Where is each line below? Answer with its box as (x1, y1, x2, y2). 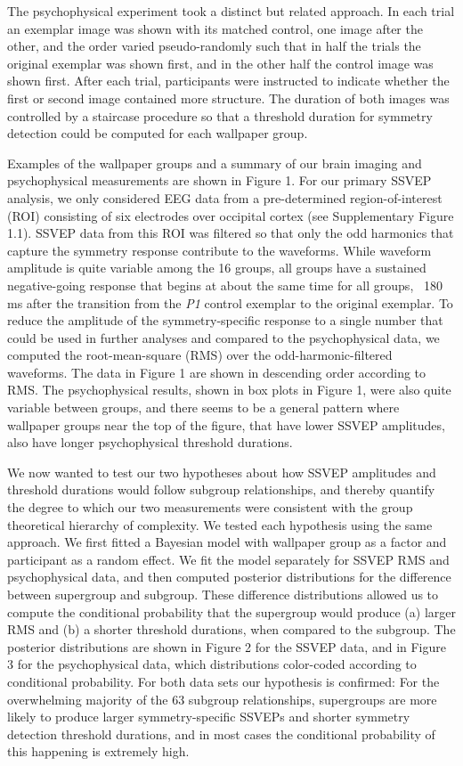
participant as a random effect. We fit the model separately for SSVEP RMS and (7, 550, 450, 568)
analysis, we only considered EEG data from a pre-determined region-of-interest (7, 188, 443, 207)
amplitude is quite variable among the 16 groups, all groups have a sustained (7, 258, 426, 277)
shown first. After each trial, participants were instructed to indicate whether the (7, 71, 450, 90)
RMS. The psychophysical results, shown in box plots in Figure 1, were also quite (7, 380, 451, 399)
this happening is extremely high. (7, 742, 190, 761)
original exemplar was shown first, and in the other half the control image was (7, 53, 434, 72)
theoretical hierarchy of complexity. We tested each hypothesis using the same (7, 515, 433, 534)
